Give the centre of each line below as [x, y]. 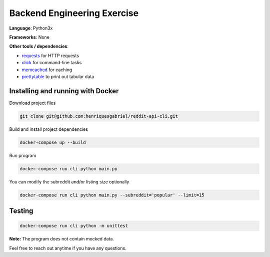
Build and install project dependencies [49, 129]
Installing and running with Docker [64, 91]
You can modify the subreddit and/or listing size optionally [69, 182]
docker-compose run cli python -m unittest [74, 226]
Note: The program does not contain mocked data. [62, 239]
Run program [23, 155]
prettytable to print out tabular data [58, 76]
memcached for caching [47, 70]
